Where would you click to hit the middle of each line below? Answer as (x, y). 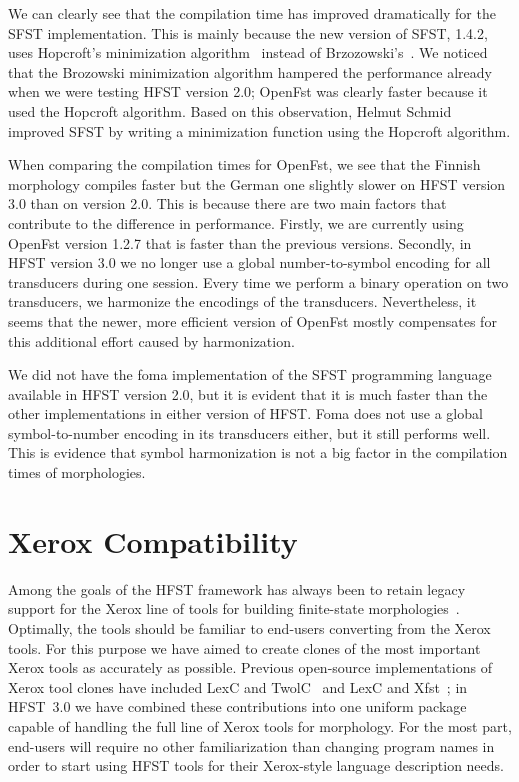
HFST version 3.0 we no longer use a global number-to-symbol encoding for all (249, 262)
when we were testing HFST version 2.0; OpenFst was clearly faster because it (248, 91)
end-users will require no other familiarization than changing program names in (251, 745)
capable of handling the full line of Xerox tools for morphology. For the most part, (260, 725)
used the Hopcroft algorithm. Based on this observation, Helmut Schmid (230, 110)
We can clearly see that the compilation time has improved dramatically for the (252, 13)
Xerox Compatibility (153, 540)
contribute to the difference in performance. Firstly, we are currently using (236, 222)
